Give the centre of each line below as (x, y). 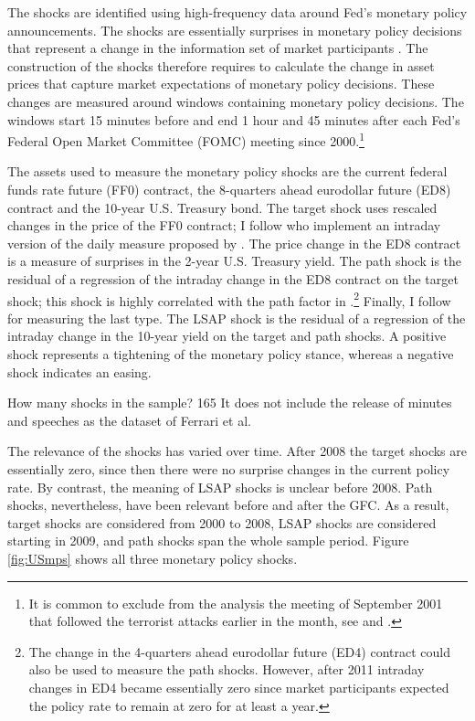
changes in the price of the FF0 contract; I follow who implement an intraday (224, 225)
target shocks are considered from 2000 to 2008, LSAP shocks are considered (222, 522)
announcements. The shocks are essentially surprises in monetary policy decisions (235, 30)
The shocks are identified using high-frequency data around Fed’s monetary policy (237, 12)
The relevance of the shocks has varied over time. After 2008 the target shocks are (237, 451)
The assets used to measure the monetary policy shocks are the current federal (227, 171)
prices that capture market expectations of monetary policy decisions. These (221, 84)
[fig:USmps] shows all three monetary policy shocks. (153, 558)
